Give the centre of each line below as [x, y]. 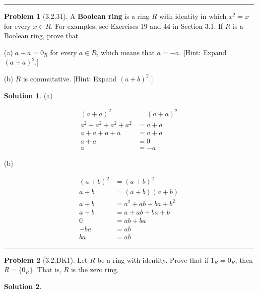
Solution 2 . [23, 286]
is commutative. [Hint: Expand [70, 78]
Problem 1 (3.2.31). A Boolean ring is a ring [77, 16]
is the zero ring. [95, 269]
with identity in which [193, 16]
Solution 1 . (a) [28, 95]
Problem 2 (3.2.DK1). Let [46, 259]
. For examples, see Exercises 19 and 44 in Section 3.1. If [137, 26]
